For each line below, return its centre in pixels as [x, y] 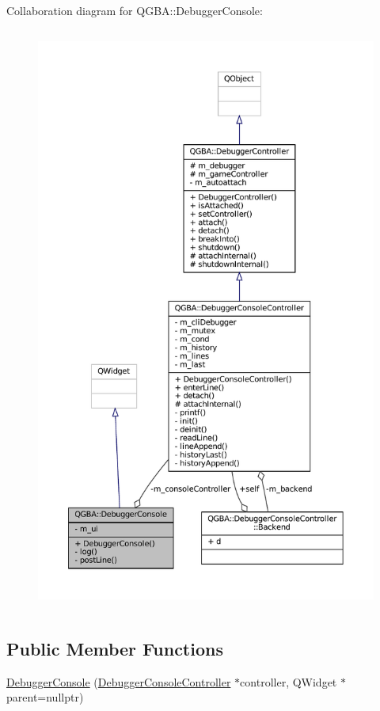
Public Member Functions [115, 648]
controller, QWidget [289, 681]
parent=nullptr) [45, 697]
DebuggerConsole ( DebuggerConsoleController [119, 681]
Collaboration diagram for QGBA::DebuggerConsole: [135, 10]
